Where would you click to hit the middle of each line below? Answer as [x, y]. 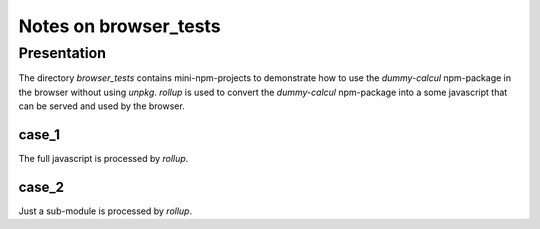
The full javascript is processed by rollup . [103, 159]
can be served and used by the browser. [101, 106]
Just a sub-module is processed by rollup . [105, 211]
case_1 [39, 134]
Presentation [62, 53]
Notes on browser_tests [119, 26]
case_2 [41, 186]
